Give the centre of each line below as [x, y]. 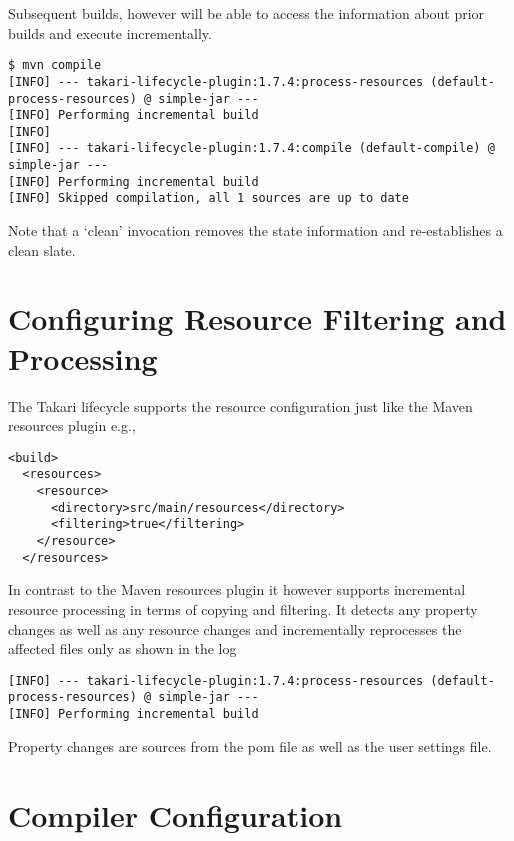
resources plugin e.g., [72, 425]
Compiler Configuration [175, 814]
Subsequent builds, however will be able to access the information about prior [246, 13]
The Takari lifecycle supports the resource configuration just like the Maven [240, 405]
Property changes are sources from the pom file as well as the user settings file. [250, 745]
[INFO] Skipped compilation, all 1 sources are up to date [208, 198]
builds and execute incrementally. [110, 32]
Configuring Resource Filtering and [257, 318]
